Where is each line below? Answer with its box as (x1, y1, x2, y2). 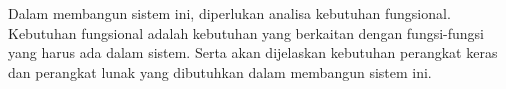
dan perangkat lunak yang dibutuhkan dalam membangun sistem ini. (8, 61, 432, 82)
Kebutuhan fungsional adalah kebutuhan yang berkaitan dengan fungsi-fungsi (8, 22, 485, 43)
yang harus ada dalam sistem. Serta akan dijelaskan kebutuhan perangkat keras (8, 42, 498, 63)
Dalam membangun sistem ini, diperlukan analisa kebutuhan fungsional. (8, 3, 451, 23)
